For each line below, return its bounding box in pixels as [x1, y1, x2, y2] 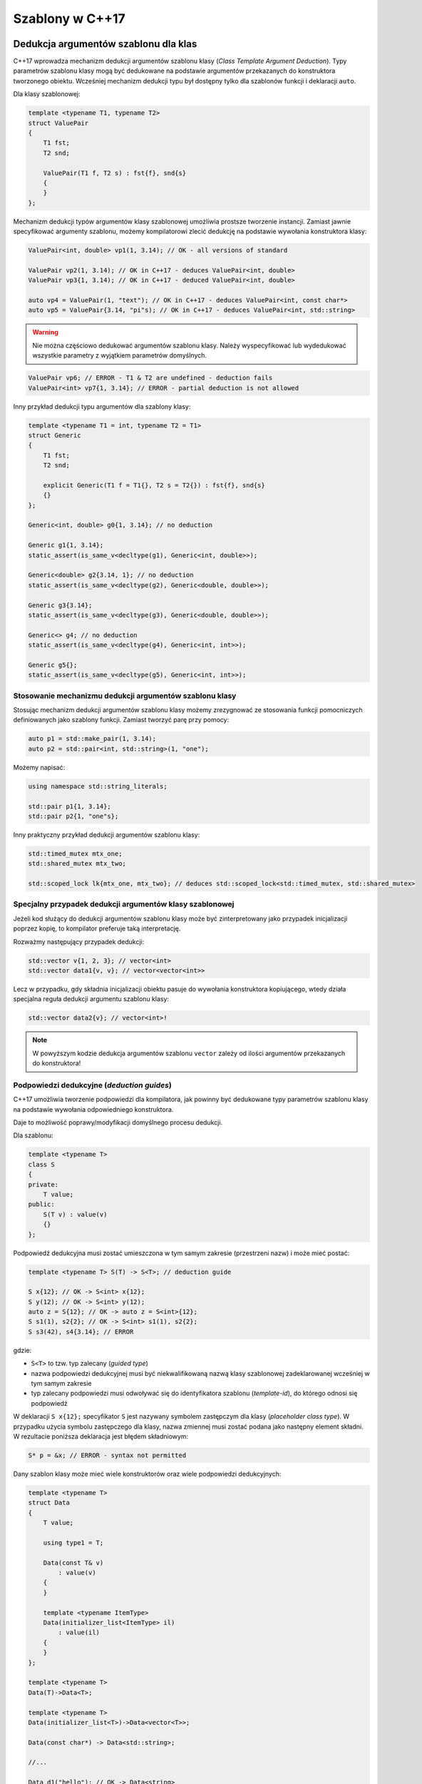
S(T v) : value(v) [43, 1210, 108, 1218]
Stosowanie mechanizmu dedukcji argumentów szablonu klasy [13, 691, 237, 701]
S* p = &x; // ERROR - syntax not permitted [28, 1451, 187, 1459]
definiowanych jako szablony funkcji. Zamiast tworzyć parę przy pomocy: [13, 716, 230, 724]
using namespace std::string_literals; [28, 782, 168, 790]
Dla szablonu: [13, 1131, 53, 1140]
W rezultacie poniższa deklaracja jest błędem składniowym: [13, 1431, 189, 1441]
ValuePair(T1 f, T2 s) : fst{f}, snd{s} [43, 168, 187, 177]
